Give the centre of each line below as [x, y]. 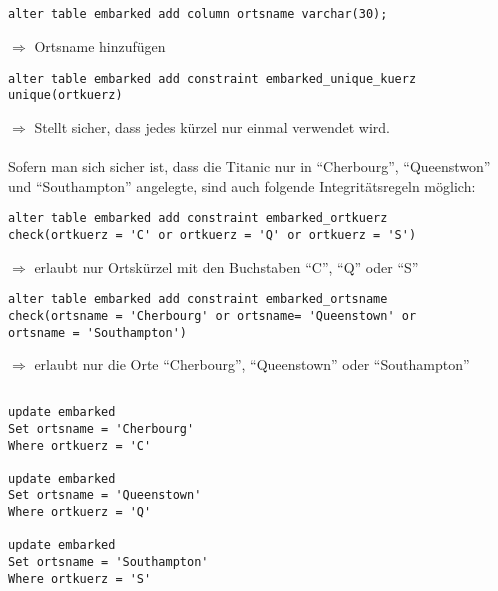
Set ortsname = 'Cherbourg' [101, 428]
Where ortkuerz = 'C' [80, 445]
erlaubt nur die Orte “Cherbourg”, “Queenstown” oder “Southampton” [252, 364]
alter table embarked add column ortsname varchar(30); [198, 14]
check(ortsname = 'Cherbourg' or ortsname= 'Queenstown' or [212, 315]
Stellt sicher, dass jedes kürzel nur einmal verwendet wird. [212, 126]
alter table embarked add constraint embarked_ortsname [198, 299]
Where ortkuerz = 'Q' [80, 512]
